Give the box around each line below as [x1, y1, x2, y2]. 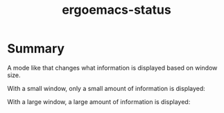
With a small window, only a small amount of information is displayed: [7, 84, 206, 92]
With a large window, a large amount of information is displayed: [7, 97, 191, 105]
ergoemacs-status [62, 2, 171, 18]
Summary [7, 41, 64, 56]
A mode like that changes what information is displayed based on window [7, 63, 218, 72]
